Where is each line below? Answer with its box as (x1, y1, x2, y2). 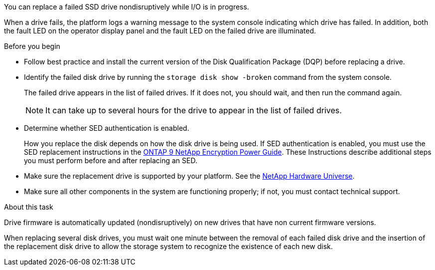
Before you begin (4, 42, 60, 50)
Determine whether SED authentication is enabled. (24, 124, 189, 132)
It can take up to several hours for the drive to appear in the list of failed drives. (45, 105, 342, 115)
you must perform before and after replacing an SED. (24, 156, 197, 165)
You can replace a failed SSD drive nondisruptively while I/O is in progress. (4, 2, 249, 11)
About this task (4, 203, 53, 211)
